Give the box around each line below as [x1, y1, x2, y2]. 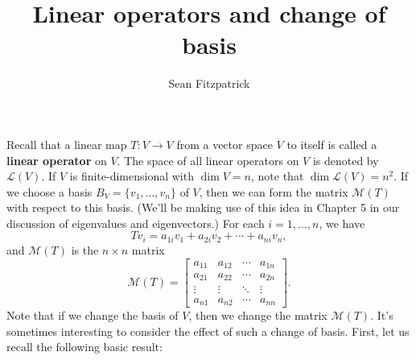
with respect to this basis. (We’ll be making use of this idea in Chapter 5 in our [6, 199, 400, 216]
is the [71, 241, 99, 258]
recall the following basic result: [6, 338, 163, 355]
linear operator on [6, 151, 107, 168]
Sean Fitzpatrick [168, 75, 250, 92]
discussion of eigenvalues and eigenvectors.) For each [6, 214, 265, 231]
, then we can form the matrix [199, 183, 348, 200]
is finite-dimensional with [69, 168, 194, 184]
